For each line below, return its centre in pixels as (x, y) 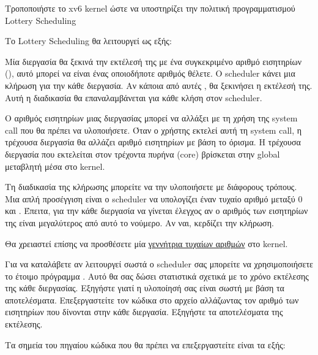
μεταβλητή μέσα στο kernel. (55, 166)
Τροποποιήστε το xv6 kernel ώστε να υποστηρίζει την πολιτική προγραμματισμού (150, 8)
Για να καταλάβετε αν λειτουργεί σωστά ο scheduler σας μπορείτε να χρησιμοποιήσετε (159, 264)
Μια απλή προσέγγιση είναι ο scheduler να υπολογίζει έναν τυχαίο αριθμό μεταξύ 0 (154, 198)
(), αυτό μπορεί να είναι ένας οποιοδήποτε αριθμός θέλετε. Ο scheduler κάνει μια (150, 73)
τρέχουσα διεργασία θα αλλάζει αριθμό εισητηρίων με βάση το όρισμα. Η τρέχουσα (153, 142)
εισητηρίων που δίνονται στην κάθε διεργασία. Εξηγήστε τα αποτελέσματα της (144, 312)
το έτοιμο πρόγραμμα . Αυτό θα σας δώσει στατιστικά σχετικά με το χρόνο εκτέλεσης (157, 276)
